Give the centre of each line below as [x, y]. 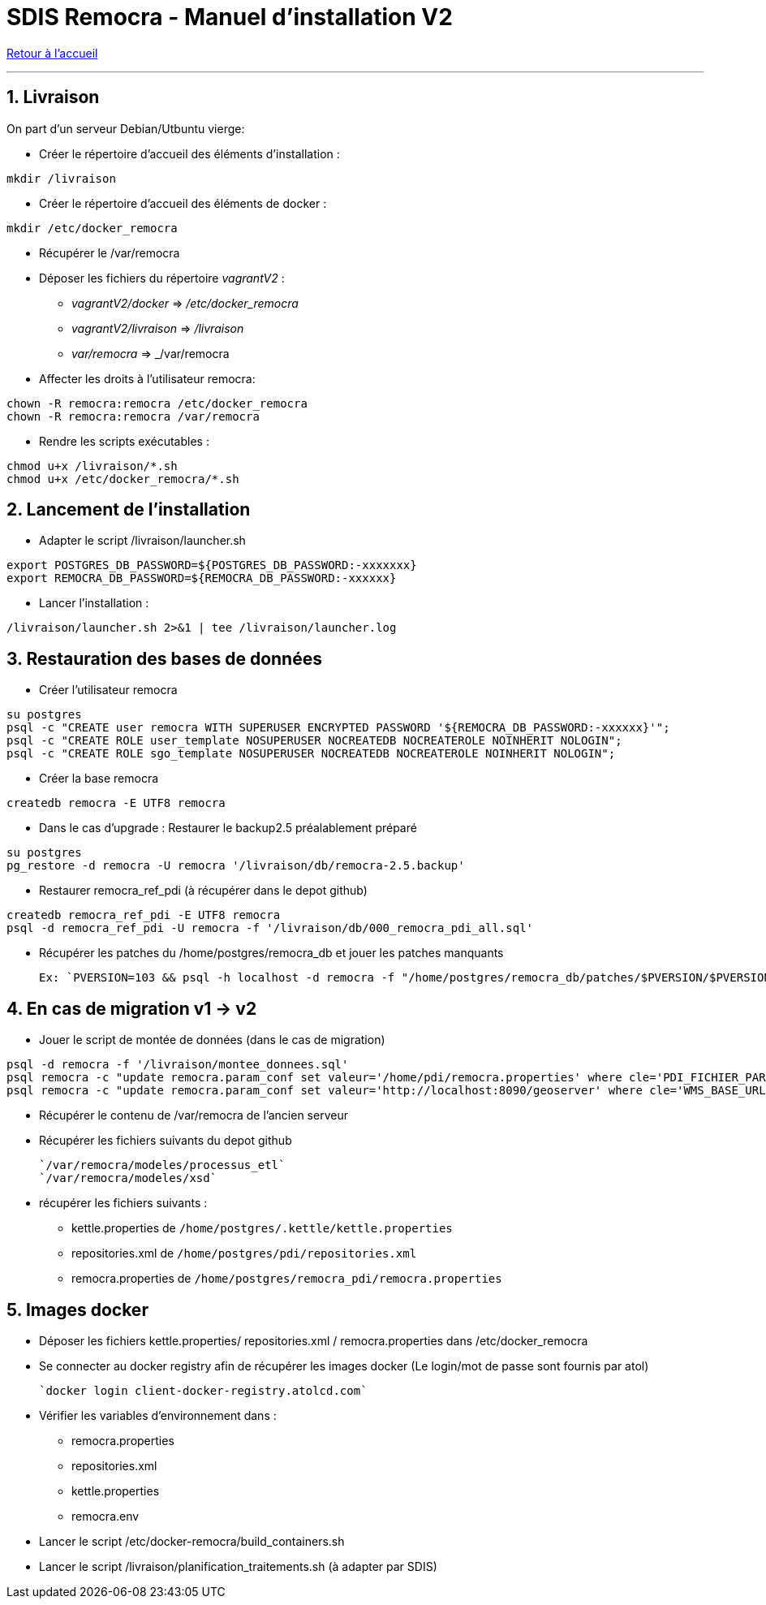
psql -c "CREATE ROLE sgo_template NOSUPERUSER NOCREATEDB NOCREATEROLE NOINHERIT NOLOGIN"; [311, 754]
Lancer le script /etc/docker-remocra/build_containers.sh [192, 1541]
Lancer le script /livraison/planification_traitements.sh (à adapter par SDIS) [238, 1566]
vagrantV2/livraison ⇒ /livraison [158, 328]
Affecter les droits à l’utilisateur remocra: [147, 378]
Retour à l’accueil [52, 53]
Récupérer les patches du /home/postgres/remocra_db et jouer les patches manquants [271, 953]
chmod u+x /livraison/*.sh [92, 466]
